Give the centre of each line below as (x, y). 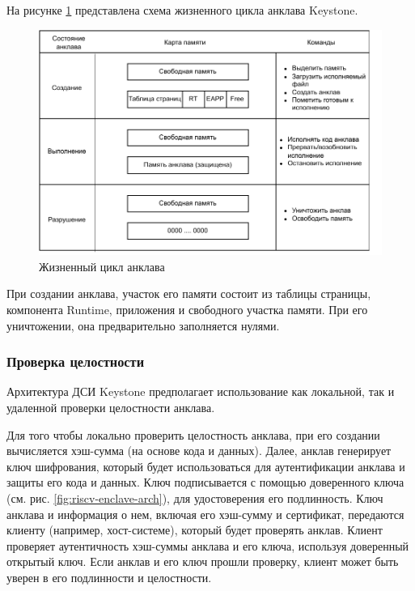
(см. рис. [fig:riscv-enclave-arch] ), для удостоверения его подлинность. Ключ (195, 497)
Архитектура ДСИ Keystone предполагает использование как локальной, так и (201, 391)
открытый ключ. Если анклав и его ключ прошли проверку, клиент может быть (203, 561)
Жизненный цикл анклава (102, 266)
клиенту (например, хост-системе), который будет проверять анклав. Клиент (195, 530)
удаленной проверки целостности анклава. (111, 407)
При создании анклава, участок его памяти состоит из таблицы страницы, (189, 293)
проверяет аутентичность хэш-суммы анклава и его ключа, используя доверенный (208, 545)
